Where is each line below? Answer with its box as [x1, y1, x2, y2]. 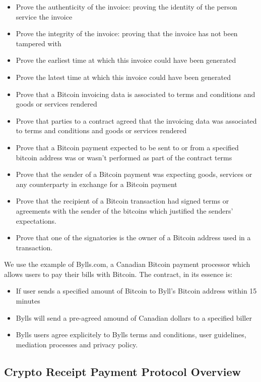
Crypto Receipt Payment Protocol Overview [4, 363, 241, 379]
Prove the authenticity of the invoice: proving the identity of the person [16, 2, 237, 12]
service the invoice [16, 11, 73, 22]
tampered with [16, 38, 61, 48]
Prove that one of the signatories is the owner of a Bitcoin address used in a [16, 232, 251, 243]
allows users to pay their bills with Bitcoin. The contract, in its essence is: [4, 268, 233, 279]
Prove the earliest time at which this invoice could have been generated [16, 55, 236, 65]
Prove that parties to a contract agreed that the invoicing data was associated [16, 115, 257, 126]
